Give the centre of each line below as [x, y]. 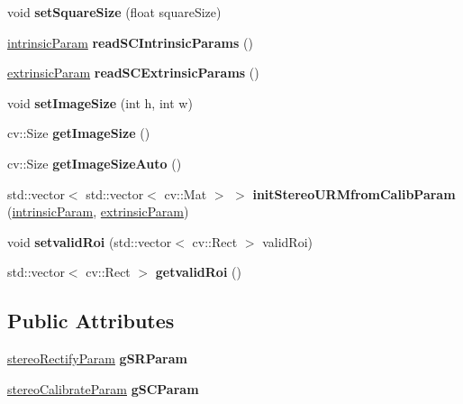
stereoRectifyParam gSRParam [97, 358]
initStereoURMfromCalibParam [354, 193]
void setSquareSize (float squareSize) [114, 12]
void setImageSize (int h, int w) [100, 102]
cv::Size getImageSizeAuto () [95, 163]
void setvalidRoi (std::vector [90, 241]
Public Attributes [91, 321]
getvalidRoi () [198, 272]
